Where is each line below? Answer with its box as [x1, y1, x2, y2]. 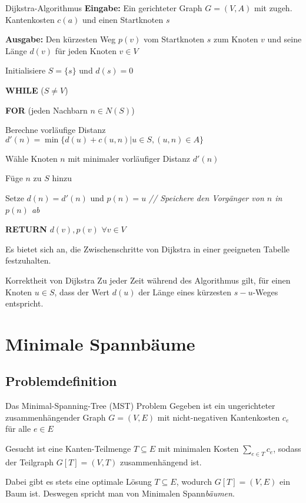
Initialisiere [5, 64, 46, 76]
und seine [267, 33, 302, 45]
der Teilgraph [5, 455, 54, 468]
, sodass [273, 442, 301, 455]
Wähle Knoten [5, 152, 58, 164]
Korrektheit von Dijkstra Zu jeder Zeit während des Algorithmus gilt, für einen [5, 274, 291, 286]
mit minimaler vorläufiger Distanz [68, 152, 191, 164]
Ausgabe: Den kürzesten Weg [5, 33, 116, 45]
